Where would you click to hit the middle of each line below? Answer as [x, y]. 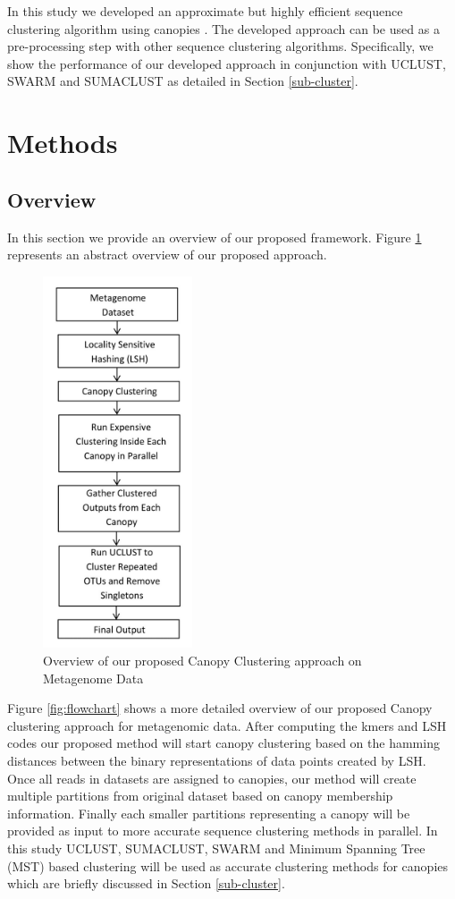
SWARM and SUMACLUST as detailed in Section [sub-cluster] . [183, 81]
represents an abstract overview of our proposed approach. [167, 254]
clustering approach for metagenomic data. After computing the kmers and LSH [227, 725]
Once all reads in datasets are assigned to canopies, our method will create [212, 778]
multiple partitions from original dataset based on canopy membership [200, 796]
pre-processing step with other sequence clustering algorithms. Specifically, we [220, 46]
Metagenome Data [93, 678]
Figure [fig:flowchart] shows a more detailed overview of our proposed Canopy [220, 708]
